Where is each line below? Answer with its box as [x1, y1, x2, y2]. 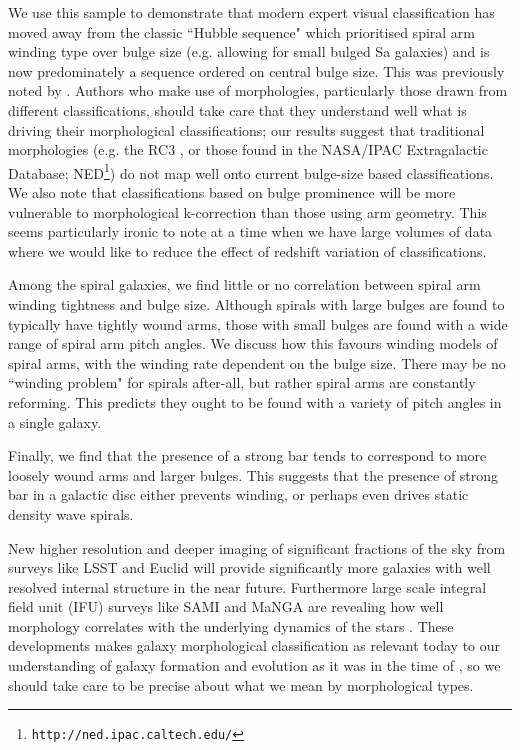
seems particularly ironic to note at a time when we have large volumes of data [8, 221, 493, 242]
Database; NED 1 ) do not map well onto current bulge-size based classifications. [8, 159, 494, 183]
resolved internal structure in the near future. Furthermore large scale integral [8, 576, 487, 597]
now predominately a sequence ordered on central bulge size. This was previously [8, 60, 505, 81]
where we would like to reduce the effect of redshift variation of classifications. [8, 240, 487, 261]
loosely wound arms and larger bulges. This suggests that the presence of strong [8, 464, 499, 485]
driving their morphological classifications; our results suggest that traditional [8, 119, 485, 140]
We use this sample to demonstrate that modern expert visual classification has [8, 2, 495, 22]
